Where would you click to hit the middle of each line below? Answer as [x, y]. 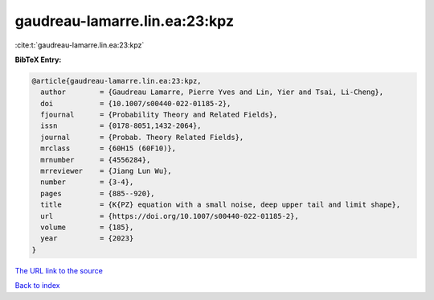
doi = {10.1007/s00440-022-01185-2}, [136, 103]
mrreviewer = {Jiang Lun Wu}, [106, 171]
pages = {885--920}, [98, 193]
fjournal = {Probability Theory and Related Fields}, [159, 115]
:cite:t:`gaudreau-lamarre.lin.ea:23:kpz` [80, 45]
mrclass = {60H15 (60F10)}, [108, 148]
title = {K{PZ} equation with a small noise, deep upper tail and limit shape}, [221, 205]
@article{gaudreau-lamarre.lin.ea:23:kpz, [117, 81]
